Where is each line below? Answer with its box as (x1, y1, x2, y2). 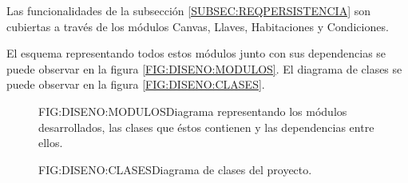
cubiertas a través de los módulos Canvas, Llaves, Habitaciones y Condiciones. (6, 18, 389, 34)
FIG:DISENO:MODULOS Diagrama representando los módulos (38, 102, 347, 119)
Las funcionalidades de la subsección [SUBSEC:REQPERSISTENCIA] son (6, 2, 371, 18)
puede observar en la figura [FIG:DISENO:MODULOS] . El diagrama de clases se (6, 60, 402, 77)
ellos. (38, 134, 63, 151)
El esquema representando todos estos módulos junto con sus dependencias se (6, 45, 386, 62)
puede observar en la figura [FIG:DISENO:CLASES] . (6, 76, 265, 93)
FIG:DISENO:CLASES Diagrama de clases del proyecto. (38, 161, 312, 177)
